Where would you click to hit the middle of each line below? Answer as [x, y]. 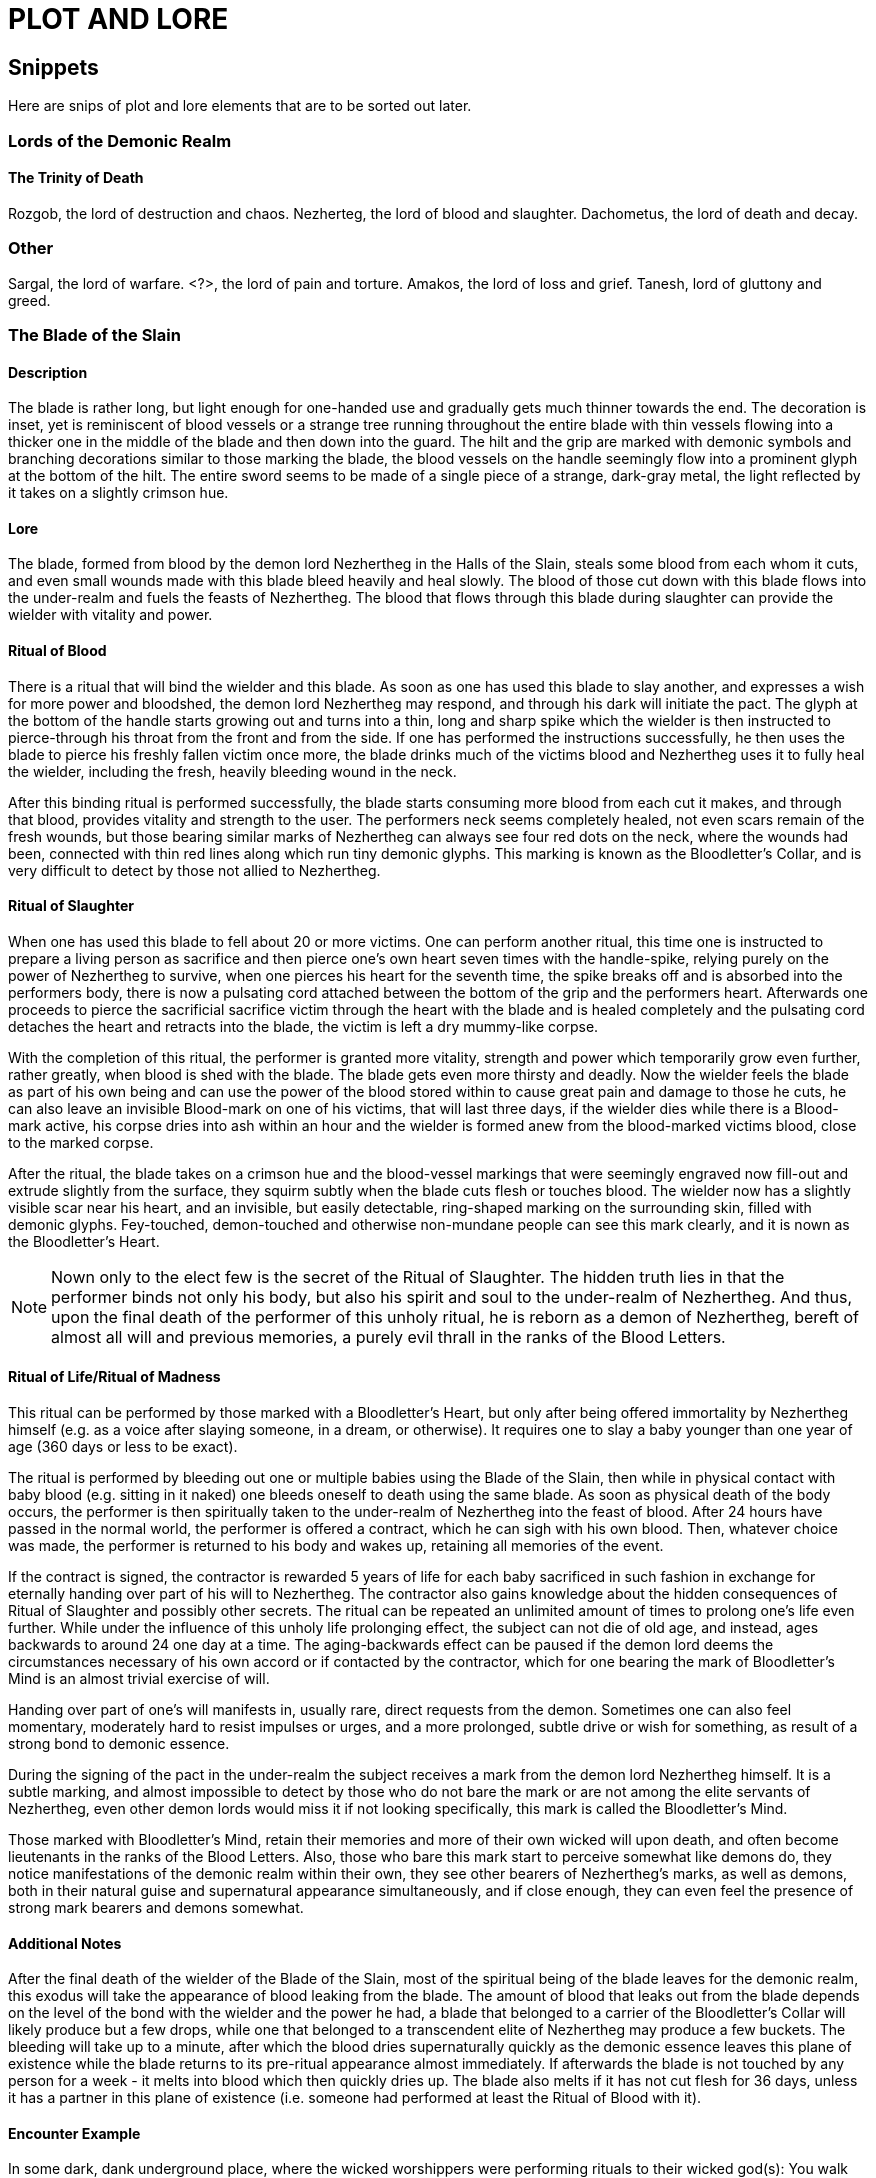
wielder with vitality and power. [110, 615]
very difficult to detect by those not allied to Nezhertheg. [194, 870]
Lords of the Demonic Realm [120, 140]
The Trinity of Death [76, 178]
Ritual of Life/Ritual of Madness [114, 1377]
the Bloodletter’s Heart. [84, 1241]
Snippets [53, 67]
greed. [29, 300]
